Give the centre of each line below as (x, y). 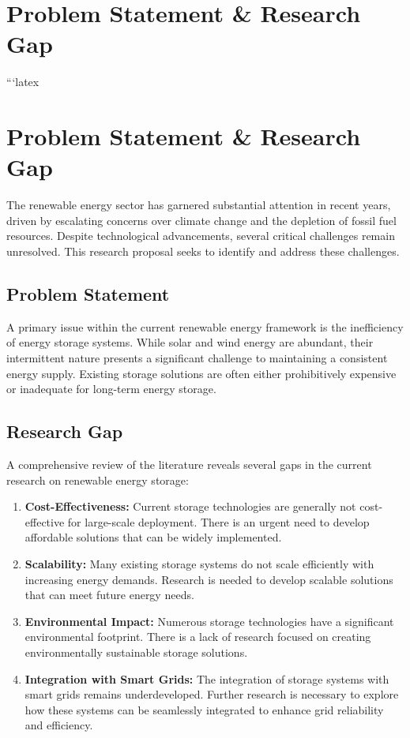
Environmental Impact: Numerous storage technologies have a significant (209, 621)
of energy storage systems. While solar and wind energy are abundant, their (190, 342)
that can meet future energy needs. (109, 595)
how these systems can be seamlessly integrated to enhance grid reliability (204, 709)
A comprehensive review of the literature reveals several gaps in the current (189, 464)
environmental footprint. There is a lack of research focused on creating (198, 637)
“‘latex (23, 82)
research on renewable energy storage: (98, 480)
